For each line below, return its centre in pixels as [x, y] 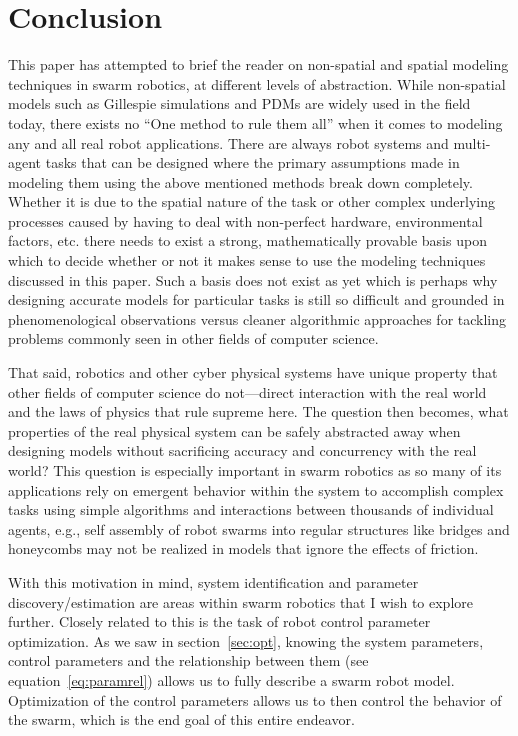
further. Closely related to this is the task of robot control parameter [219, 621]
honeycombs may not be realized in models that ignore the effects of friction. [243, 548]
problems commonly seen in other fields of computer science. [193, 338]
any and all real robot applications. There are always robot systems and [228, 142]
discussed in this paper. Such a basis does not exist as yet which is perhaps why [253, 279]
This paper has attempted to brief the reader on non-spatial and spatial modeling [258, 64]
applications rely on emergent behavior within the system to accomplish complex [256, 489]
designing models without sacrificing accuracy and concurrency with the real [242, 450]
